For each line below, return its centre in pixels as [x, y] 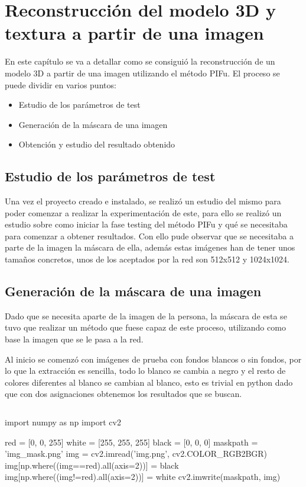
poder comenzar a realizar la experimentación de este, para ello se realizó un [143, 212]
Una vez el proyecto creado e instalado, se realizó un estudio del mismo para [143, 201]
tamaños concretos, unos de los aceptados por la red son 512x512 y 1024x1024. [147, 259]
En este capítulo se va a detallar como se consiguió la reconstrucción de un [140, 61]
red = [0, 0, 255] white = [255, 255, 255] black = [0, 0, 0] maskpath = [131, 442]
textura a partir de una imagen [134, 33]
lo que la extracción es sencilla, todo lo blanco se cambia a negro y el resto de [145, 371]
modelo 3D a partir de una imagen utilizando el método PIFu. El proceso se [142, 73]
